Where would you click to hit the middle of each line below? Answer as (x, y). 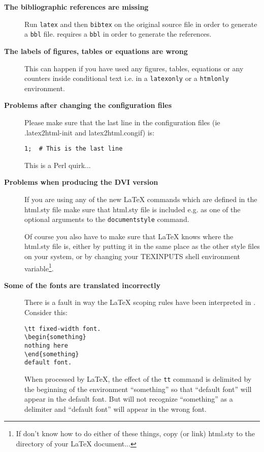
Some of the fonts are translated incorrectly (82, 285)
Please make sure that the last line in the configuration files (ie (122, 122)
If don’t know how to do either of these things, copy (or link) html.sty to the (135, 433)
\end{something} (52, 354)
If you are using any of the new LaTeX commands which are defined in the (141, 199)
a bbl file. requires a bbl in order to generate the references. (118, 34)
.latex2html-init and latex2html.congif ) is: (90, 132)
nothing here (46, 345)
